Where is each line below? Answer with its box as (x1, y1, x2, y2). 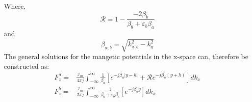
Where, (4, 1, 25, 11)
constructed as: (4, 61, 49, 71)
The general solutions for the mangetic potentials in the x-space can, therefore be (4, 51, 249, 61)
